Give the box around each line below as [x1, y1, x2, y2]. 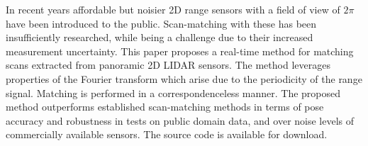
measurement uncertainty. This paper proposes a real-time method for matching [6, 43, 354, 58]
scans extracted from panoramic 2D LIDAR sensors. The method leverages [6, 57, 330, 72]
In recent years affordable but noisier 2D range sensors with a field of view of [6, 2, 340, 16]
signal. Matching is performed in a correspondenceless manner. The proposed [6, 85, 341, 100]
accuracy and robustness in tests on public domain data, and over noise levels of [6, 113, 355, 128]
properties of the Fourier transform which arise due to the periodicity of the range [6, 71, 362, 86]
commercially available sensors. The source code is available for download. [6, 127, 328, 142]
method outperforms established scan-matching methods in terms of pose [6, 99, 324, 114]
